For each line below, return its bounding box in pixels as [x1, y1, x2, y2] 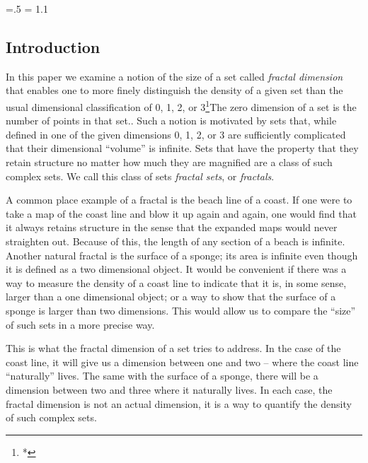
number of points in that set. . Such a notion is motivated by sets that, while [6, 113, 337, 128]
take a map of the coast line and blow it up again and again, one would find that [6, 206, 357, 221]
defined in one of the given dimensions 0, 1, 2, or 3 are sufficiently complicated [6, 127, 346, 141]
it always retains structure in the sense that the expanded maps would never [6, 220, 338, 235]
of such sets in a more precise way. [6, 317, 155, 332]
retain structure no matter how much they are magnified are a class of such [6, 155, 333, 170]
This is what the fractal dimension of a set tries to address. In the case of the [6, 341, 341, 356]
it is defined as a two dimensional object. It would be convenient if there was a [6, 262, 347, 276]
